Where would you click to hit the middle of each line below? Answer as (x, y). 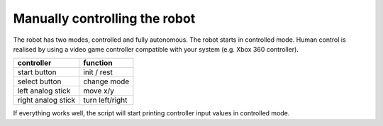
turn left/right (105, 101)
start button (37, 72)
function (98, 63)
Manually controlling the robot (104, 18)
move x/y (99, 91)
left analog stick (44, 91)
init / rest (98, 72)
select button (39, 81)
